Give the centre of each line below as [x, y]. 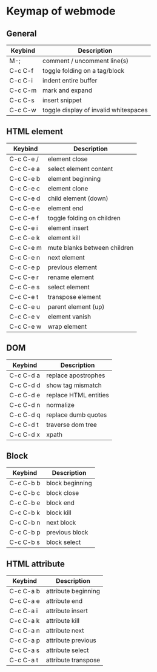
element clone [68, 188]
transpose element [74, 297]
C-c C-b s [25, 542]
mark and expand [67, 90]
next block [61, 523]
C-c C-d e [25, 395]
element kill [64, 238]
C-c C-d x [25, 434]
